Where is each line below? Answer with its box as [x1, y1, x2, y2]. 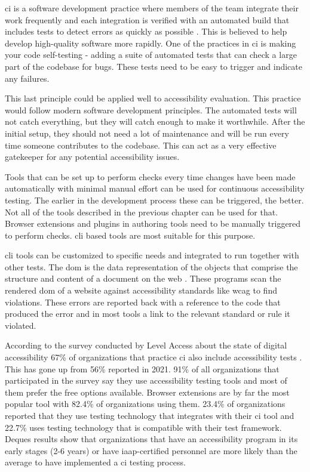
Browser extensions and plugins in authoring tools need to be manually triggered [5, 217, 301, 230]
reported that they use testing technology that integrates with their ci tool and [5, 409, 294, 421]
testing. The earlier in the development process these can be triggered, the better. [5, 193, 304, 206]
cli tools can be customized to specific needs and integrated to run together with [5, 249, 299, 261]
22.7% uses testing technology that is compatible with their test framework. [5, 421, 282, 433]
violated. [5, 319, 36, 331]
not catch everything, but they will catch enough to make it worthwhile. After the [5, 115, 305, 128]
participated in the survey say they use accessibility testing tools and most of [5, 374, 287, 387]
